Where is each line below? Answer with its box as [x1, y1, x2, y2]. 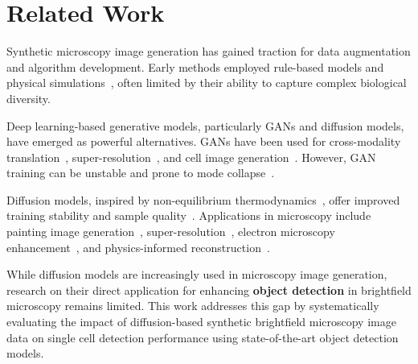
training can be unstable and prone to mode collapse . [6, 164, 275, 181]
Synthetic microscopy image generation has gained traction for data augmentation [6, 43, 411, 60]
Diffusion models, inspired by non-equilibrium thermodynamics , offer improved [6, 191, 400, 208]
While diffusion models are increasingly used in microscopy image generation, [6, 266, 387, 283]
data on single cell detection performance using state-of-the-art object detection [6, 329, 399, 345]
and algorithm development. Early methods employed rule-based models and [6, 58, 384, 75]
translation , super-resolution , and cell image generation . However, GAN [6, 148, 376, 165]
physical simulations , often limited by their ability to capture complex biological [6, 74, 407, 91]
